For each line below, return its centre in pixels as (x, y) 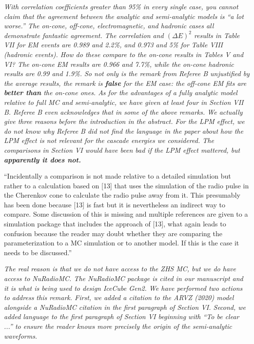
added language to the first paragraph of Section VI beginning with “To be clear (122, 316)
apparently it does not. (42, 159)
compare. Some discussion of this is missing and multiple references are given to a (126, 214)
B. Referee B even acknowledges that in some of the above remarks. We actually (123, 111)
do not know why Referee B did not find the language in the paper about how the (124, 131)
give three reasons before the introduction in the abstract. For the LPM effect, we (124, 121)
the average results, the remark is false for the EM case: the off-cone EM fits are (125, 83)
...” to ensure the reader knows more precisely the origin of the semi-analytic (118, 326)
